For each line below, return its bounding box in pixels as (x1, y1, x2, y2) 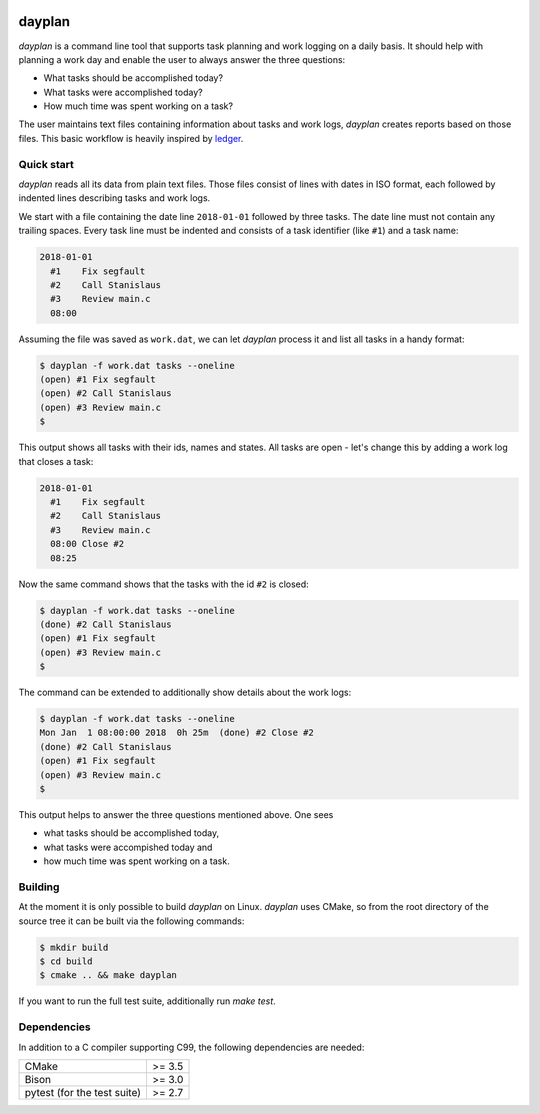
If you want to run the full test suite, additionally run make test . (18, 995, 277, 1007)
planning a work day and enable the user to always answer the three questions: (18, 53, 346, 65)
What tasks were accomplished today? (43, 86, 204, 98)
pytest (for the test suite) (24, 1085, 142, 1099)
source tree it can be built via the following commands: (18, 915, 245, 927)
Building (18, 880, 60, 894)
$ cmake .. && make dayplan (39, 970, 177, 981)
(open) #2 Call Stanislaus (39, 388, 172, 399)
